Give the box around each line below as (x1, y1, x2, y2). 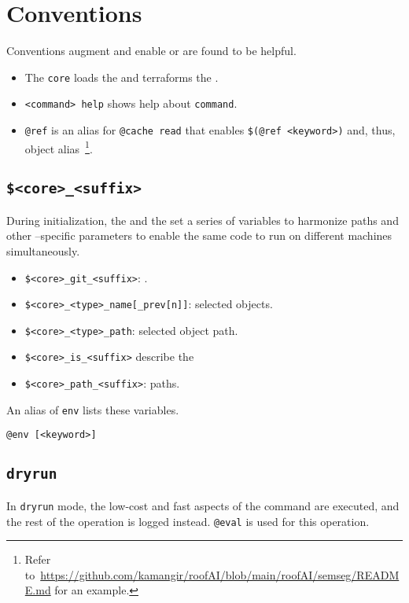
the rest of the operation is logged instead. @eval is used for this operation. (6, 513, 370, 529)
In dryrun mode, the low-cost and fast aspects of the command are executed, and (6, 497, 400, 513)
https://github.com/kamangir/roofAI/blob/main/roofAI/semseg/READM (40, 566, 400, 583)
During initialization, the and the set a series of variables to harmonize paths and (6, 211, 399, 228)
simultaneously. (6, 242, 80, 259)
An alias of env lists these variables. (6, 401, 179, 417)
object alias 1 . (24, 138, 93, 156)
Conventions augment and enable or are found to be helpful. (6, 42, 297, 59)
